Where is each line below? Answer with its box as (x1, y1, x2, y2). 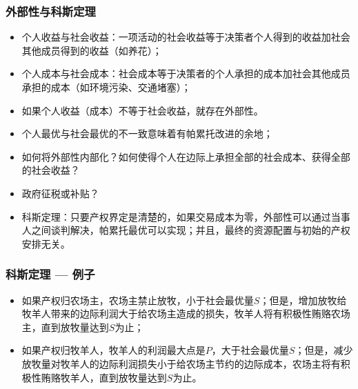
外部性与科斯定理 (6, 2, 96, 19)
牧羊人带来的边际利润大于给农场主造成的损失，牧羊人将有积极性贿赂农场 (21, 306, 350, 321)
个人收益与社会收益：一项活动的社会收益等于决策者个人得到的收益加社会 (21, 30, 350, 44)
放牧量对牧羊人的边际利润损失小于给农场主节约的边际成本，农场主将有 (21, 356, 341, 370)
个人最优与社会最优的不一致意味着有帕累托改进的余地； (21, 126, 273, 141)
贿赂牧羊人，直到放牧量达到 (41, 370, 167, 384)
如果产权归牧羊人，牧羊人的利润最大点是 (21, 343, 206, 357)
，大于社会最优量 (211, 343, 289, 357)
